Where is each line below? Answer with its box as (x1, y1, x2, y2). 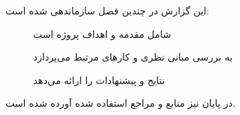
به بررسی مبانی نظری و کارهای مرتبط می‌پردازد (33, 50, 233, 64)
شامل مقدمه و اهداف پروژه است (33, 26, 171, 41)
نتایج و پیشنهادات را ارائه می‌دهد (33, 72, 165, 87)
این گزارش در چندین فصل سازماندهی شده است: (6, 3, 209, 17)
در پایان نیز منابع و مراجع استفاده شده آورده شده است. (6, 96, 236, 110)
